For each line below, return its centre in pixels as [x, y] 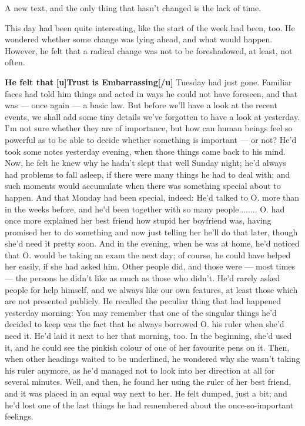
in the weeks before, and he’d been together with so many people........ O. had [145, 209]
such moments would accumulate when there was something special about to [143, 186]
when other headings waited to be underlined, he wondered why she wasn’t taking [152, 359]
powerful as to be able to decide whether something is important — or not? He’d [151, 139]
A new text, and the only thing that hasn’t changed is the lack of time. [133, 8]
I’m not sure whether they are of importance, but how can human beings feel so [149, 128]
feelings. [19, 416]
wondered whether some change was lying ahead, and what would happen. [139, 39]
